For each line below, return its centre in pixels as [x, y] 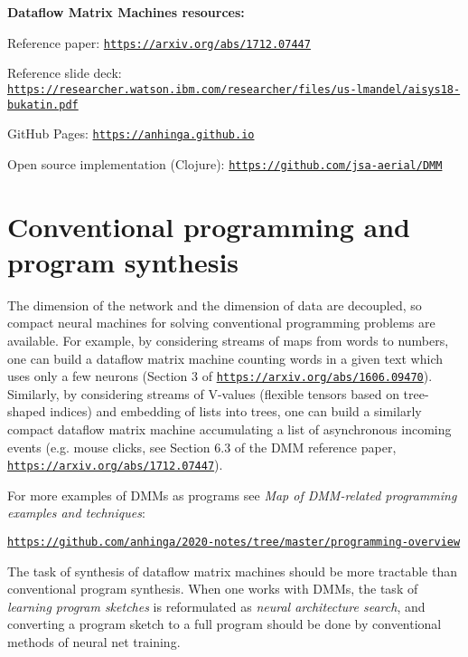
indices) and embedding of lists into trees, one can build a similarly [236, 411]
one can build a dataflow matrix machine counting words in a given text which [225, 358]
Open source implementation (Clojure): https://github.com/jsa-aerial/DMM [225, 163]
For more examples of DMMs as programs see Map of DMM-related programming [232, 495]
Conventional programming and [209, 226]
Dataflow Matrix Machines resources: [126, 12]
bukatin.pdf [43, 105]
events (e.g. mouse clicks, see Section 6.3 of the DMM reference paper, [202, 447]
